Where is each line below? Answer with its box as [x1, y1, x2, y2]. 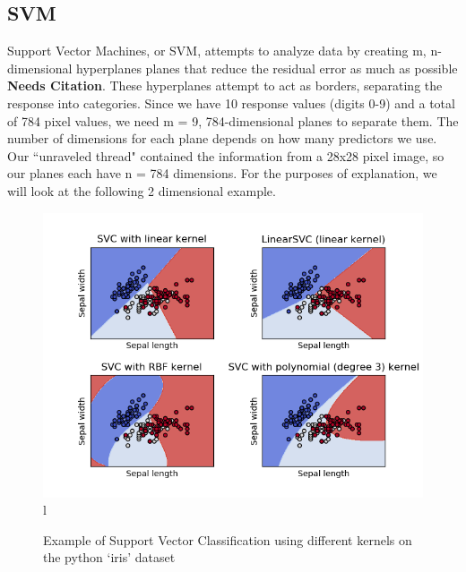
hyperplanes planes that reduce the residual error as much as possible [76, 58, 458, 77]
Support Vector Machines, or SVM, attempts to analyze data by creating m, [7, 41, 427, 60]
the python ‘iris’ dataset [43, 548, 176, 567]
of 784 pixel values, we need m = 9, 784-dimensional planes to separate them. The [7, 111, 459, 130]
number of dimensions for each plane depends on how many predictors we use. [7, 129, 437, 148]
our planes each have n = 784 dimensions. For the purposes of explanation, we [7, 164, 437, 183]
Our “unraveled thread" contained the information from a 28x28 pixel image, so [7, 146, 444, 165]
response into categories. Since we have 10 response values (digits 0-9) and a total [7, 93, 455, 112]
